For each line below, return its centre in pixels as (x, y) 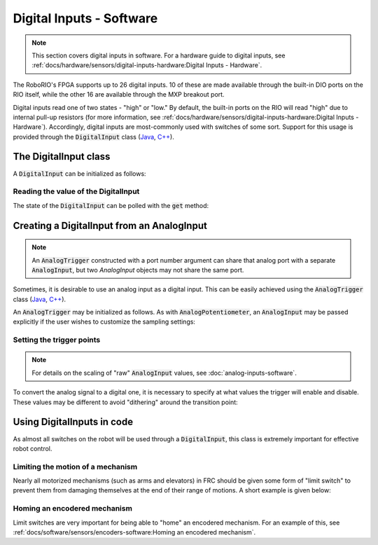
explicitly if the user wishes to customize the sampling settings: (104, 322)
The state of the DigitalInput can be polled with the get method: (111, 205)
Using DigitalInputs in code (73, 422)
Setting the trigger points (57, 340)
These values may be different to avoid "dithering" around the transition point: (125, 402)
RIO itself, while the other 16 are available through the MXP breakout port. (119, 95)
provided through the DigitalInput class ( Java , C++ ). (93, 137)
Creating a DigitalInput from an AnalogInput (110, 225)
